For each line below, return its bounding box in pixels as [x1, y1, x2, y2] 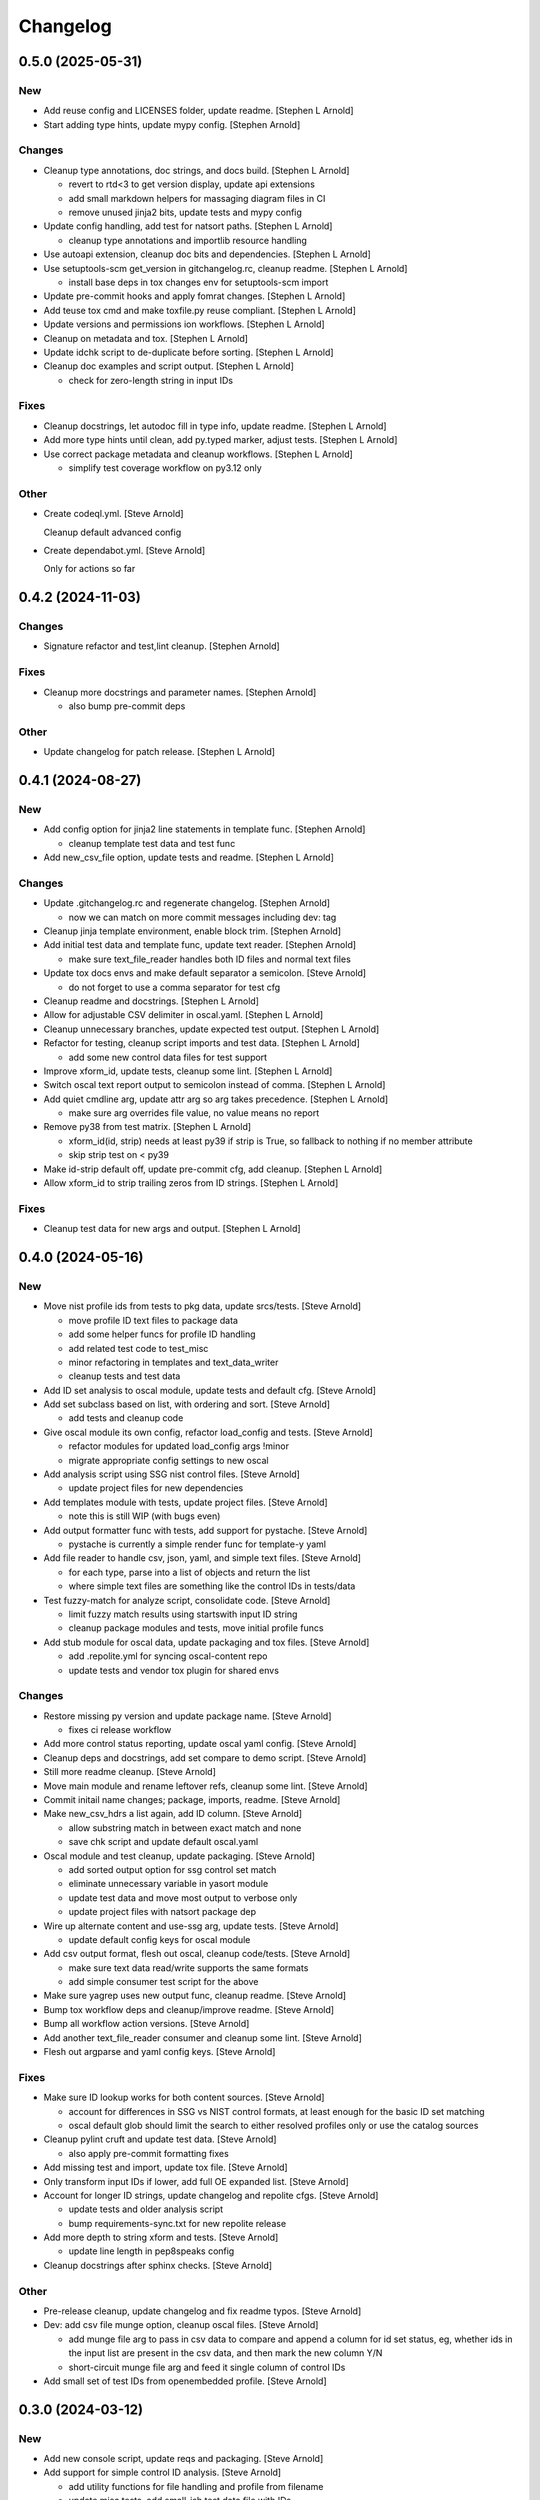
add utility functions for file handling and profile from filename [68, 2480, 324, 2492]
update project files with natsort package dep [68, 1906, 257, 1918]
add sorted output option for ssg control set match [68, 1863, 277, 1875]
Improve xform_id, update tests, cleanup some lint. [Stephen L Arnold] [43, 1065, 333, 1077]
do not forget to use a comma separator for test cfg [68, 981, 281, 993]
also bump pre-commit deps [68, 700, 186, 712]
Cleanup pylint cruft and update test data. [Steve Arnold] [43, 2133, 277, 2145]
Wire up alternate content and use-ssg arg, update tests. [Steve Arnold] [43, 1920, 339, 1932]
